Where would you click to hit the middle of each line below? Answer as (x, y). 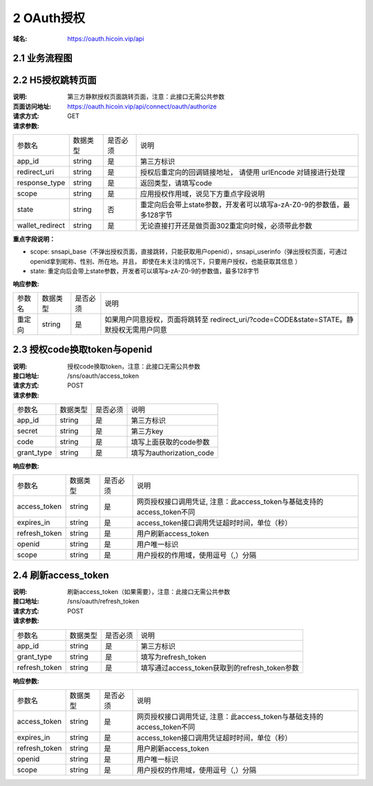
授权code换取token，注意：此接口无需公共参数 (134, 366)
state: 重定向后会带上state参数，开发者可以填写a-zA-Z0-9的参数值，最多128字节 (145, 271)
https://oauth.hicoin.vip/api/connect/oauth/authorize (142, 106)
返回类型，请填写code (176, 183)
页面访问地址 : (32, 106)
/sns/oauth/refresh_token (103, 602)
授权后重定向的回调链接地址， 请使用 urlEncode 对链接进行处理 (243, 173)
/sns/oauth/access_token (103, 376)
